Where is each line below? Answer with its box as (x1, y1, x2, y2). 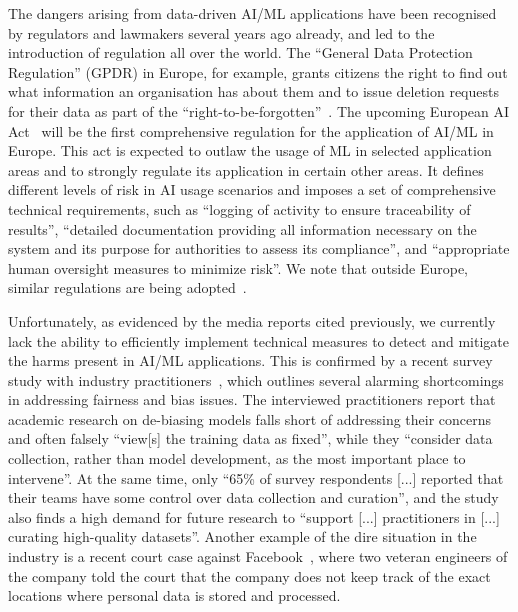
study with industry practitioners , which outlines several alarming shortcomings (8, 369, 504, 390)
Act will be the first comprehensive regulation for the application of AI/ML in (8, 120, 494, 141)
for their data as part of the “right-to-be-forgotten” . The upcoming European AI (8, 100, 510, 121)
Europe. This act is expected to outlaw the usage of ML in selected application (8, 140, 492, 161)
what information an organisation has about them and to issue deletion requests (8, 81, 499, 102)
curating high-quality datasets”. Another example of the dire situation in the (8, 526, 477, 547)
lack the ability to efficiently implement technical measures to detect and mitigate (8, 330, 510, 351)
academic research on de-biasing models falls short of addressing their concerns (8, 408, 492, 429)
